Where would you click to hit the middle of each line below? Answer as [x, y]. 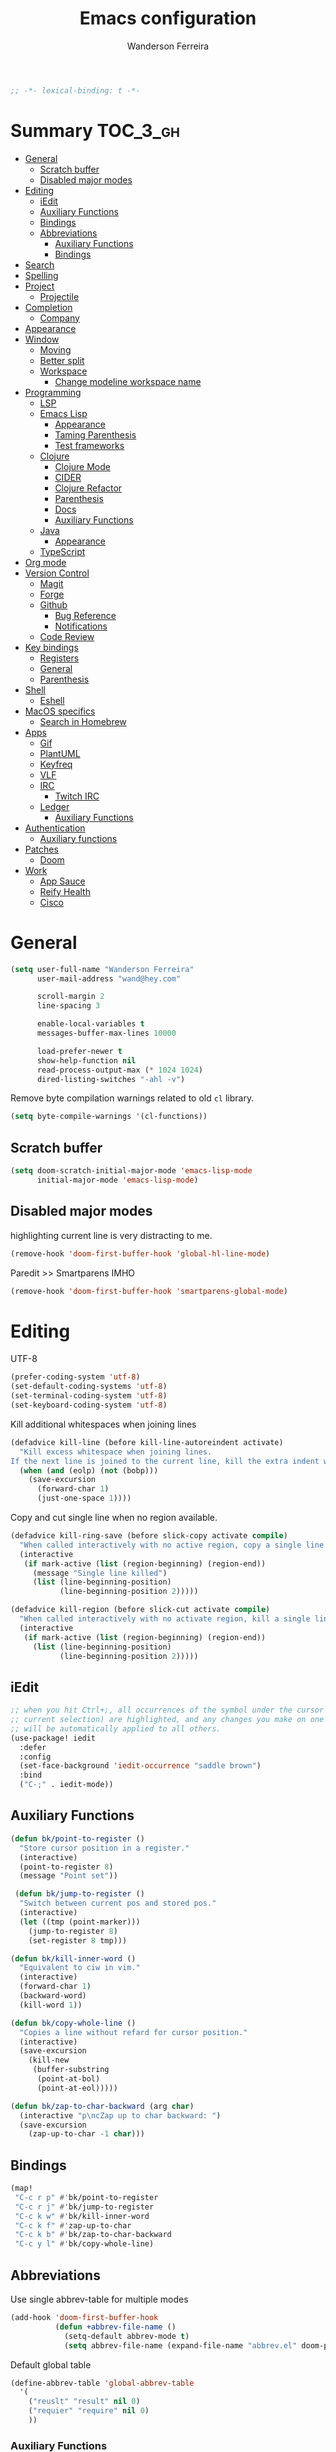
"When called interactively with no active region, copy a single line [172, 1545]
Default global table [51, 2364]
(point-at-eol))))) [77, 2088]
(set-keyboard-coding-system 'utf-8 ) [89, 1405]
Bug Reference [85, 615]
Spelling [41, 275]
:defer [33, 1747]
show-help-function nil [86, 1060]
